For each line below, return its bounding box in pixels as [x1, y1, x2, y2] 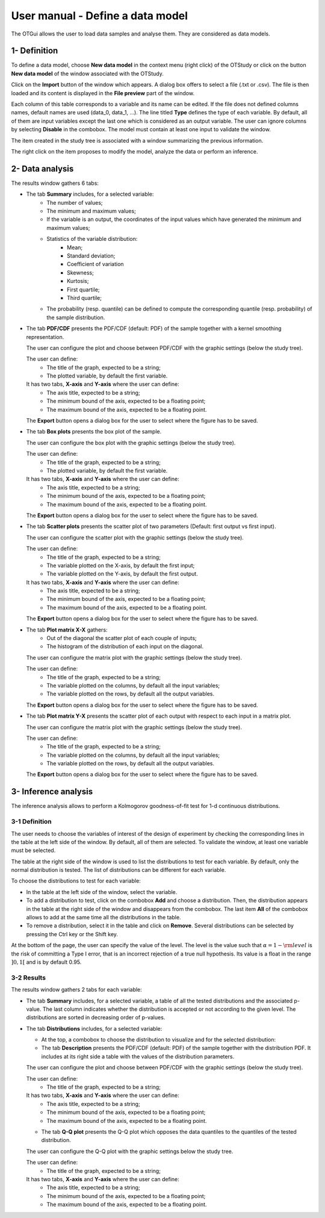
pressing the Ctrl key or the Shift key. [26, 930, 119, 937]
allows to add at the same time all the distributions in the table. [26, 914, 181, 921]
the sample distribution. [46, 314, 105, 321]
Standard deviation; [67, 252, 116, 259]
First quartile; [67, 286, 100, 293]
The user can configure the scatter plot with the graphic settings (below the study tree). [26, 533, 244, 541]
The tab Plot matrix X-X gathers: [26, 626, 108, 633]
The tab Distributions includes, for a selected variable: [26, 1025, 162, 1032]
